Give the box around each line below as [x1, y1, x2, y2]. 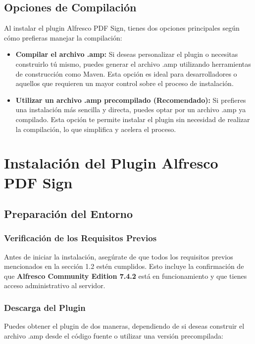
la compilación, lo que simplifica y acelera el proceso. [15, 124, 176, 134]
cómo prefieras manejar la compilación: [4, 32, 122, 43]
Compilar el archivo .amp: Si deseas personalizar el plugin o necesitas [15, 49, 238, 59]
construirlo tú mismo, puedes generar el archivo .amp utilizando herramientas [15, 58, 251, 69]
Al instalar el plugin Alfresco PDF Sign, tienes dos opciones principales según [4, 23, 240, 33]
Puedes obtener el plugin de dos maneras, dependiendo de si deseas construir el [4, 321, 245, 331]
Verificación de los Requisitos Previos [4, 232, 157, 244]
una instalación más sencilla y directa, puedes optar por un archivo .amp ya [15, 104, 246, 115]
